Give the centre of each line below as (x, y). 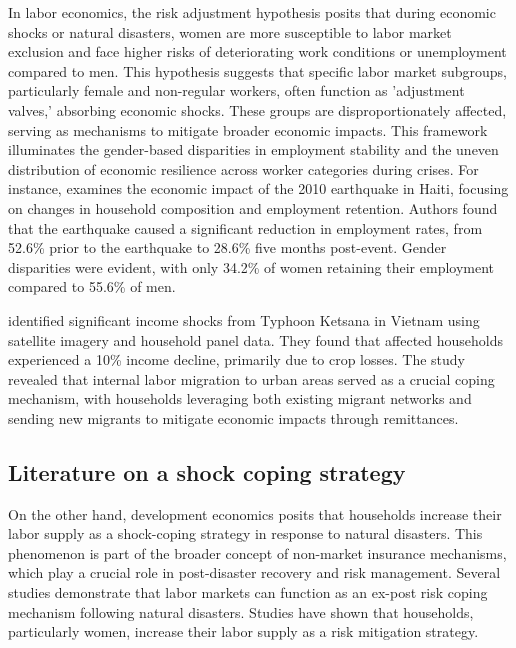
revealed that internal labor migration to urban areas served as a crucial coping (251, 378)
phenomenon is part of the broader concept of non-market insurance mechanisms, (257, 552)
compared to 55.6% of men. (92, 286)
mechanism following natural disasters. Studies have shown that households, (241, 611)
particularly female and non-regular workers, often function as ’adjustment (236, 90)
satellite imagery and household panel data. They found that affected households (256, 339)
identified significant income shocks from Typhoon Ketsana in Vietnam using (244, 319)
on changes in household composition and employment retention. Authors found (253, 207)
